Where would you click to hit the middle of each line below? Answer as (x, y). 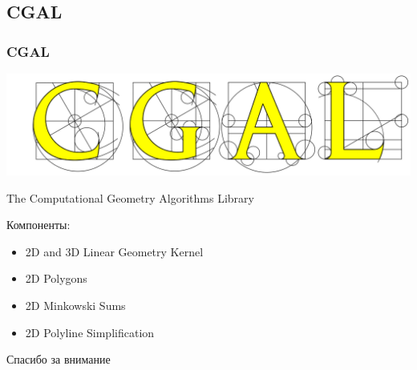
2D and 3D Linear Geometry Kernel (114, 251)
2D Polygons (56, 278)
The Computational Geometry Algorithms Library (130, 197)
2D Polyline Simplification (90, 332)
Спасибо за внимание (59, 359)
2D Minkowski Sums (75, 305)
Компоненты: (38, 225)
